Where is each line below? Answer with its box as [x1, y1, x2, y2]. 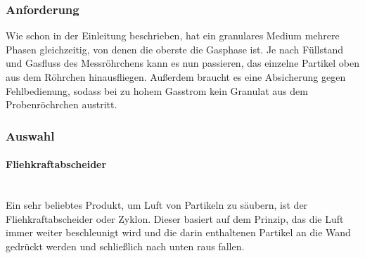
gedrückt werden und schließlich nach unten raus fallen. [6, 238, 245, 253]
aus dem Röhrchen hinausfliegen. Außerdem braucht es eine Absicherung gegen [6, 70, 346, 84]
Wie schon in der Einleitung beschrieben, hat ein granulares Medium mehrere [6, 28, 340, 43]
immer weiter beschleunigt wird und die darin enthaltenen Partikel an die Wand [6, 225, 351, 240]
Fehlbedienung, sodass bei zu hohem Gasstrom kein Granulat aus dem [6, 83, 308, 98]
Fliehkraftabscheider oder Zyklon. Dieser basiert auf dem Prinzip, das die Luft [6, 211, 344, 226]
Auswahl [6, 127, 55, 144]
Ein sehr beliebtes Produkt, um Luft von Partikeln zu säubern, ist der [6, 198, 308, 212]
